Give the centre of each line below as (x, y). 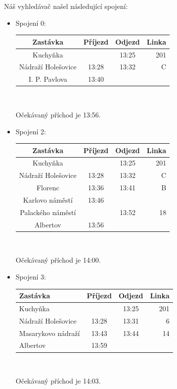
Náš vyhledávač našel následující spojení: (66, 6)
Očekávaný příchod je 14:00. (58, 260)
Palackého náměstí (48, 212)
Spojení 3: (31, 276)
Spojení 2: (31, 131)
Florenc (48, 188)
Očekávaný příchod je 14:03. (58, 381)
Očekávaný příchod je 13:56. (58, 114)
